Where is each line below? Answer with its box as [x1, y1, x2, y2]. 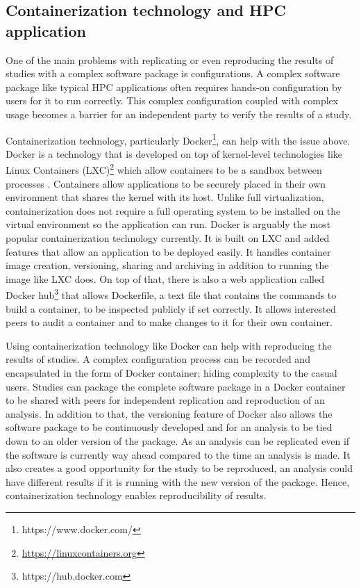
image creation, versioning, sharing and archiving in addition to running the [6, 258, 329, 272]
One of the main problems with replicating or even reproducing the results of [6, 52, 334, 67]
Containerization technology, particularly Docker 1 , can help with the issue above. [6, 131, 351, 147]
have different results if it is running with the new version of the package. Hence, [6, 474, 350, 489]
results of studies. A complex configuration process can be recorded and [6, 352, 310, 366]
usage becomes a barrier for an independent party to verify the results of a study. [6, 106, 352, 121]
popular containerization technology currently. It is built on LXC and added [6, 231, 330, 245]
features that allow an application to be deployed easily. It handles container [6, 244, 331, 259]
